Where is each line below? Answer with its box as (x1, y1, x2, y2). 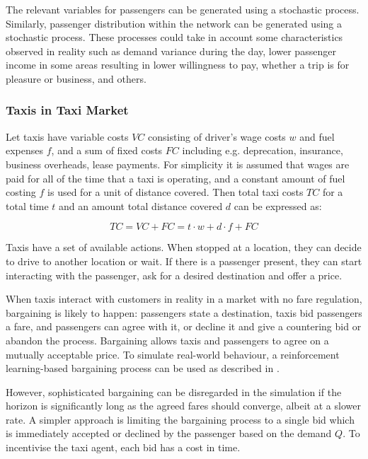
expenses (6, 143, 44, 158)
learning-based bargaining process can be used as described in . (6, 361, 280, 376)
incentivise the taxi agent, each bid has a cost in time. (6, 440, 241, 455)
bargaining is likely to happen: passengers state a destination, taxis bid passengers (6, 305, 362, 320)
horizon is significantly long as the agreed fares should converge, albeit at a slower (6, 398, 361, 413)
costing (6, 185, 36, 199)
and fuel (299, 129, 335, 144)
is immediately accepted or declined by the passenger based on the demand (6, 426, 332, 441)
